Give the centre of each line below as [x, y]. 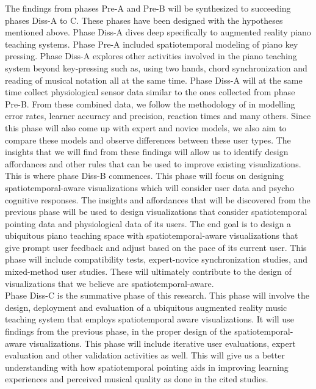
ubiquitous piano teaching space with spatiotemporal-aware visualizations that [152, 235]
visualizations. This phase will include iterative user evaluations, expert [162, 343]
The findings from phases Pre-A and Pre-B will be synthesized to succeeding [148, 8]
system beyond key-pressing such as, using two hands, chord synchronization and [156, 67]
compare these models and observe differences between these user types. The [148, 140]
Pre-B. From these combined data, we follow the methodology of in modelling [150, 104]
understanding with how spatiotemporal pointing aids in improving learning [147, 367]
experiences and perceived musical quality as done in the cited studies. [137, 379]
